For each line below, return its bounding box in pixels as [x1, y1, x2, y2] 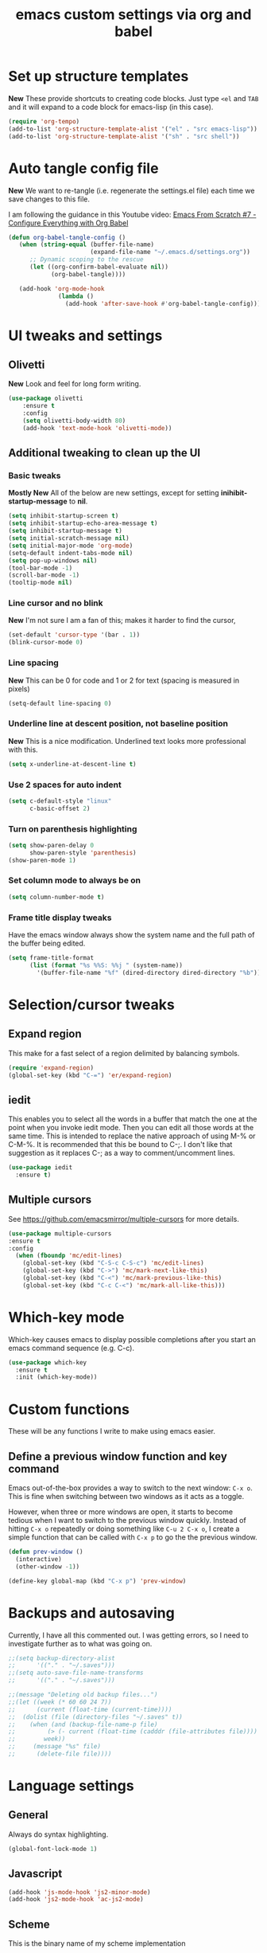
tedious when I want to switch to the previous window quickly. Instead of [8, 1516, 246, 1525]
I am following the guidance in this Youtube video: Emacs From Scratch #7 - [8, 209, 257, 219]
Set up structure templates [8, 68, 189, 85]
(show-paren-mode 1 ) [8, 856, 77, 864]
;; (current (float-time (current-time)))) [8, 1705, 172, 1713]
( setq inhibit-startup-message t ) [8, 527, 123, 535]
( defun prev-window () [8, 1548, 83, 1556]
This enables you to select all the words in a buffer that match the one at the [8, 1114, 257, 1124]
